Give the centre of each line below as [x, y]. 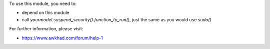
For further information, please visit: [46, 29]
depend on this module [45, 13]
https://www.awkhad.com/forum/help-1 [62, 38]
